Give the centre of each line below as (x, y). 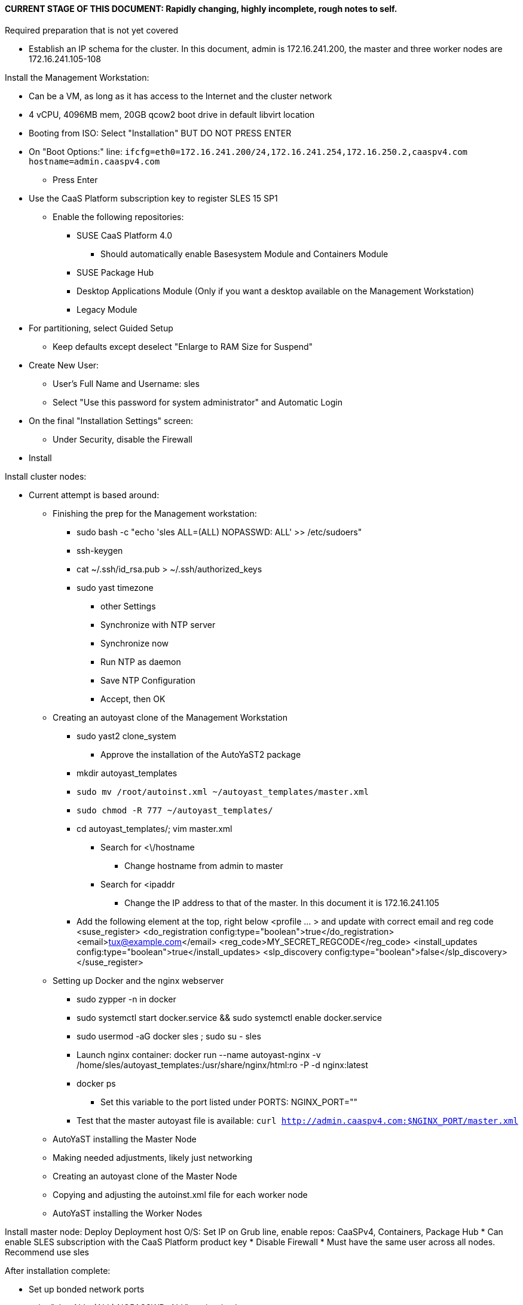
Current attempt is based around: (94, 495)
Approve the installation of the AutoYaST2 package (201, 754)
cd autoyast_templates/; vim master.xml (155, 828)
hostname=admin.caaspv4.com (94, 161)
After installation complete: (58, 1270)
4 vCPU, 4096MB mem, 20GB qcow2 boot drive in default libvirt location (172, 114)
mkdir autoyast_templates (127, 773)
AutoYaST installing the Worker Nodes (128, 1213)
